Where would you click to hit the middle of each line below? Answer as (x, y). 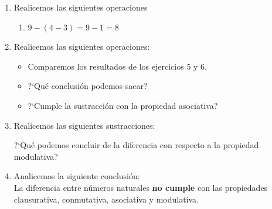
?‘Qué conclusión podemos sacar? (88, 86)
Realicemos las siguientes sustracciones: (84, 125)
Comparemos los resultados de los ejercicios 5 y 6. (118, 66)
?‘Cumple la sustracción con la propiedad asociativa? (123, 105)
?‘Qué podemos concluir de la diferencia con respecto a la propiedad (136, 145)
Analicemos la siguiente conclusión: (77, 176)
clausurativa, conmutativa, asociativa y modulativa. (106, 199)
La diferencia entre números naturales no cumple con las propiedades (141, 187)
